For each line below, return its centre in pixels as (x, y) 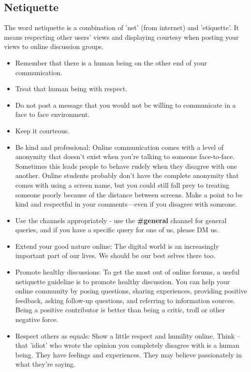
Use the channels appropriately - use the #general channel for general (121, 220)
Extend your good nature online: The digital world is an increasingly (117, 246)
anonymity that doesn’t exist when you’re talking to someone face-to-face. (125, 156)
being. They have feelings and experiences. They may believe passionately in (128, 354)
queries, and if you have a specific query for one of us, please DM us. (117, 230)
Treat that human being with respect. (71, 89)
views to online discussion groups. (54, 46)
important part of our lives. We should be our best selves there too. (115, 255)
